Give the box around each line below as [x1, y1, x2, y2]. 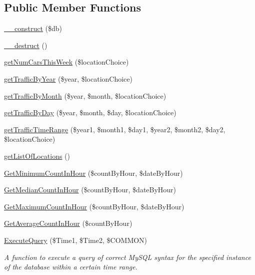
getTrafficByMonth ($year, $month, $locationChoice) [4, 90, 166, 101]
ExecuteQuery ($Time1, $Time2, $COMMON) [4, 234, 147, 245]
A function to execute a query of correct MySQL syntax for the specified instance [4, 251, 251, 262]
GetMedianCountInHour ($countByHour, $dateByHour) [4, 184, 176, 195]
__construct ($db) [4, 23, 62, 34]
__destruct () [4, 40, 47, 50]
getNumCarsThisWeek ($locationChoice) [4, 57, 129, 67]
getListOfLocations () [4, 150, 70, 161]
